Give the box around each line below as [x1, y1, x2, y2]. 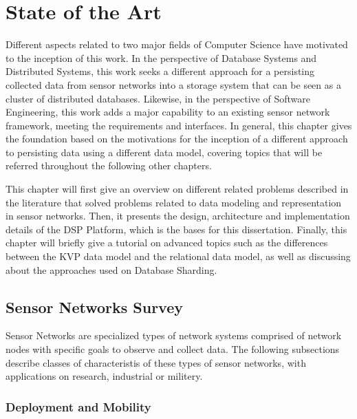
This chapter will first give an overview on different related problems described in [6, 182, 349, 196]
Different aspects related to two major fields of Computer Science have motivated [6, 37, 348, 52]
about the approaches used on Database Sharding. [6, 262, 217, 277]
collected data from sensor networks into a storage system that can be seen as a [6, 77, 341, 92]
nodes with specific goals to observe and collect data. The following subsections [6, 342, 340, 356]
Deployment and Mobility [6, 398, 151, 415]
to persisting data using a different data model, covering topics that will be [6, 144, 323, 159]
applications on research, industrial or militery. [6, 369, 203, 383]
